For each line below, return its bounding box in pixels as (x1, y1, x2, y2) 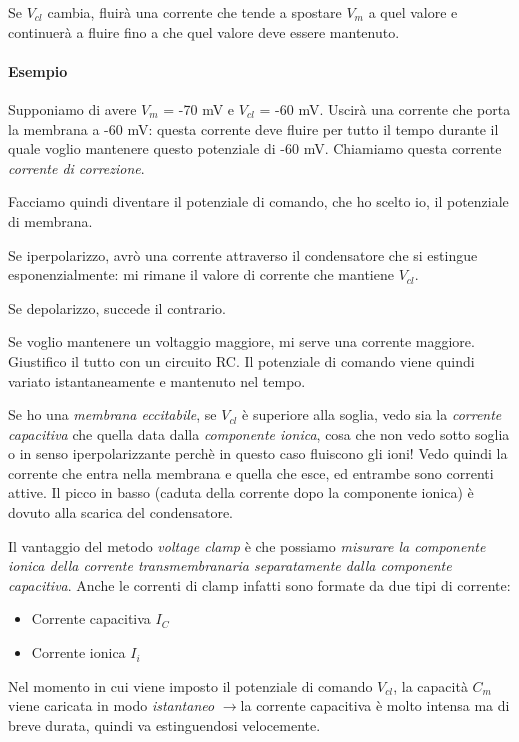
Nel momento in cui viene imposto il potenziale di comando (8, 675, 373, 696)
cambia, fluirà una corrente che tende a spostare (47, 2, 342, 22)
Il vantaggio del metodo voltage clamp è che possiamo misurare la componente (8, 535, 486, 556)
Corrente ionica (31, 642, 126, 663)
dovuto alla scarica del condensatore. (8, 502, 234, 523)
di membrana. (8, 210, 93, 231)
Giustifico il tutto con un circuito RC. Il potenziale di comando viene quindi (8, 350, 475, 371)
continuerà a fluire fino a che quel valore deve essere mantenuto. (8, 21, 400, 42)
